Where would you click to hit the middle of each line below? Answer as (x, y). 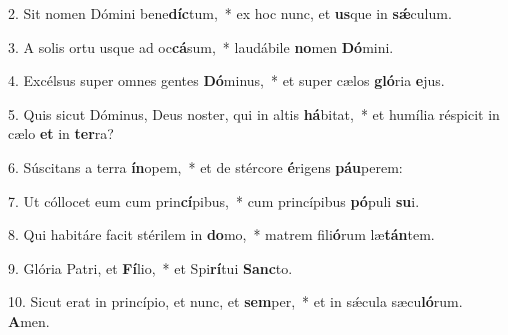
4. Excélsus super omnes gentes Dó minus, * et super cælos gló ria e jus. (226, 80)
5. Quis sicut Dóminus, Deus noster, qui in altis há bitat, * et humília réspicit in (254, 113)
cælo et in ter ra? (61, 133)
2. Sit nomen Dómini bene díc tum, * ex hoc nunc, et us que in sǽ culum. (230, 13)
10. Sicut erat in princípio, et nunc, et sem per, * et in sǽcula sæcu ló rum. (235, 301)
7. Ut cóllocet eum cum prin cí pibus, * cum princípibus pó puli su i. (214, 200)
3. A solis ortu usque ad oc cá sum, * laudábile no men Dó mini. (201, 46)
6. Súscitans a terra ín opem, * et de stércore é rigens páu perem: (205, 166)
